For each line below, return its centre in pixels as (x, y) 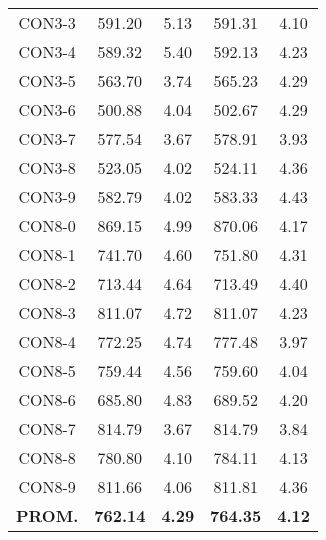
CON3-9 (47, 196)
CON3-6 (47, 109)
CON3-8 (47, 167)
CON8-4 (47, 341)
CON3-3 (47, 22)
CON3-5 (47, 80)
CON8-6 (47, 399)
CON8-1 (47, 254)
